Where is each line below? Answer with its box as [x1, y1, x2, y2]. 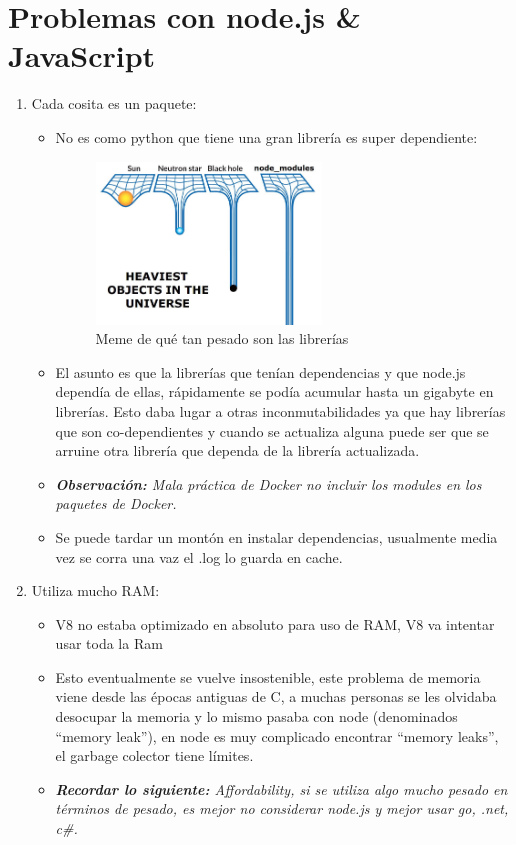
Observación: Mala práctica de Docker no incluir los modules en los [55, 473, 482, 494]
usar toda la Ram [55, 633, 163, 654]
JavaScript [8, 35, 156, 76]
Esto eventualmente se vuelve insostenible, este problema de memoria [55, 666, 481, 687]
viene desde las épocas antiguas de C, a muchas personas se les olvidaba [55, 686, 497, 707]
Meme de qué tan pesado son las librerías [95, 328, 349, 349]
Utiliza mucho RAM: [31, 580, 160, 601]
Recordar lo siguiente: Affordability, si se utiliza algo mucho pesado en [55, 778, 508, 799]
